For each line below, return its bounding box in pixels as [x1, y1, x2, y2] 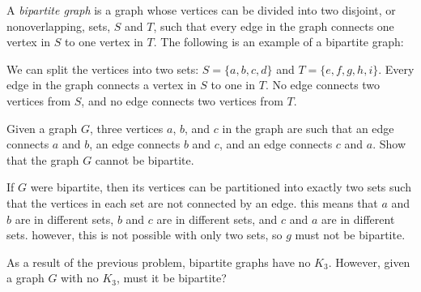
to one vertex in [65, 33, 143, 50]
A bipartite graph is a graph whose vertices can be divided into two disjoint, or [6, 2, 396, 18]
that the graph [6, 151, 79, 168]
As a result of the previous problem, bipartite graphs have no [6, 253, 311, 270]
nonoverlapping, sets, [6, 17, 111, 34]
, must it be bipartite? [116, 269, 227, 286]
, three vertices [89, 119, 164, 136]
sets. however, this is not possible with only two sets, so [6, 226, 283, 243]
